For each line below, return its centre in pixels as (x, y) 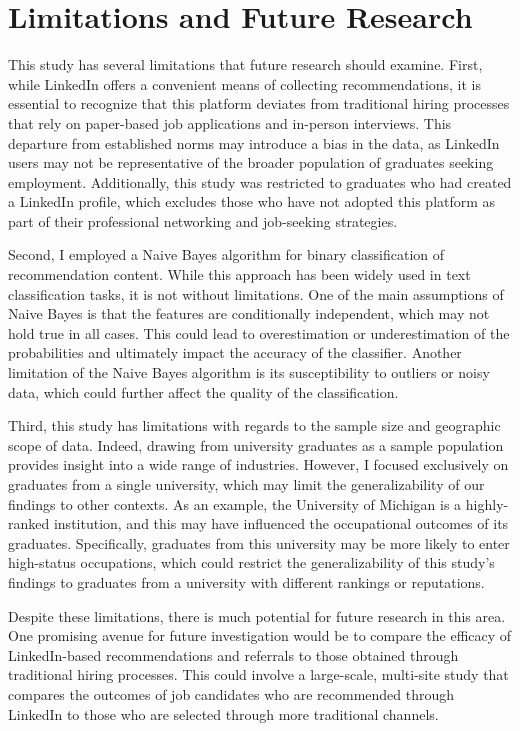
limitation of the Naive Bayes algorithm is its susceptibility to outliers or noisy (249, 372)
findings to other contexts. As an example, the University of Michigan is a (235, 503)
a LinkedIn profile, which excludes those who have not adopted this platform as (252, 201)
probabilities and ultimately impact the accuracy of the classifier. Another (235, 352)
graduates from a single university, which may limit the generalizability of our (246, 484)
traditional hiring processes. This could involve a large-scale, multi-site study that (258, 674)
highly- (487, 503)
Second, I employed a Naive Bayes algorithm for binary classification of (226, 254)
